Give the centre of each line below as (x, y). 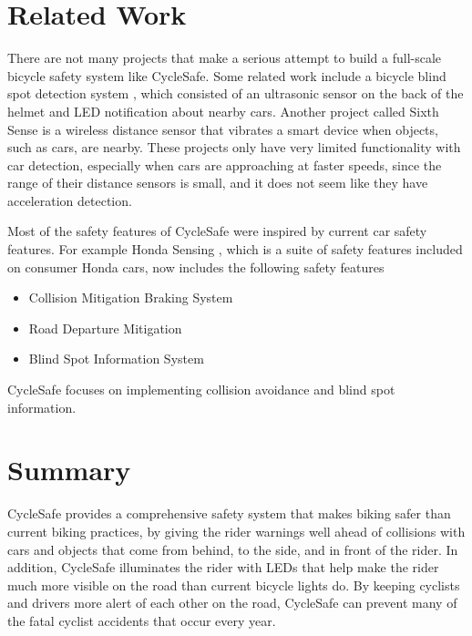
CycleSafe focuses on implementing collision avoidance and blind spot (201, 390)
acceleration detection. (70, 200)
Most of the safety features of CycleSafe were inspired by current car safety (217, 231)
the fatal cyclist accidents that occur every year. (142, 620)
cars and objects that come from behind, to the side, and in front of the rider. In (233, 549)
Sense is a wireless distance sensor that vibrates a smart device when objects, (223, 129)
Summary (69, 470)
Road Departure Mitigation (105, 328)
